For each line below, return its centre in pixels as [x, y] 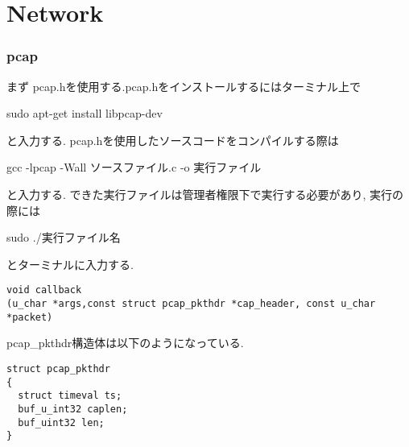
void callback [44, 290]
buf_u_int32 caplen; [73, 409]
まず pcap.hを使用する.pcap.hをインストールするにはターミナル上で [184, 86]
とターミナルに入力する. [70, 264]
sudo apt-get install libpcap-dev [85, 113]
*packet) [30, 317]
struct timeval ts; [70, 396]
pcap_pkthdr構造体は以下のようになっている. [125, 343]
